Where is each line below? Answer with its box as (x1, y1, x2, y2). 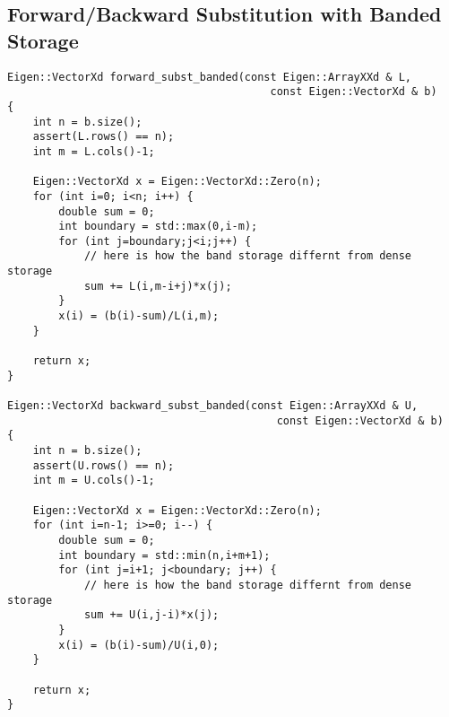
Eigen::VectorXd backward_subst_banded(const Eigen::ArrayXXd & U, (7, 399, 419, 413)
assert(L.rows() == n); (32, 130, 175, 144)
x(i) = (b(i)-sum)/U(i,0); (58, 638, 220, 651)
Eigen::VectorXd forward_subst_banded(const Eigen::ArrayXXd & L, (7, 70, 412, 83)
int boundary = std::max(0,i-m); (58, 220, 258, 233)
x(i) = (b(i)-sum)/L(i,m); (58, 310, 220, 323)
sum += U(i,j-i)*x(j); (83, 608, 220, 622)
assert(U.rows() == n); (32, 459, 175, 472)
